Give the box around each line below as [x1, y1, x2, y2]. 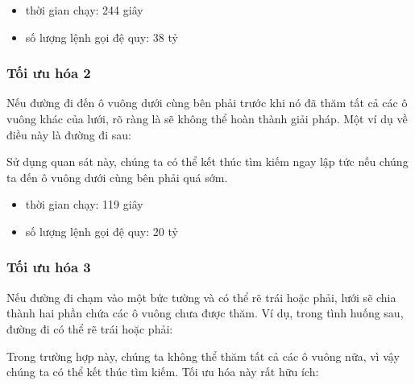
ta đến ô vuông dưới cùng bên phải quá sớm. [6, 168, 228, 185]
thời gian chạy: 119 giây [25, 196, 143, 213]
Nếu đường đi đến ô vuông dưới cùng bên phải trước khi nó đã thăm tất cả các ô [6, 94, 408, 111]
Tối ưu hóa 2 [6, 63, 91, 83]
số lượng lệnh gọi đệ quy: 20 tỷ [25, 222, 178, 239]
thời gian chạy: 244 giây [25, 2, 143, 18]
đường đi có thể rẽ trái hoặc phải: [6, 320, 173, 337]
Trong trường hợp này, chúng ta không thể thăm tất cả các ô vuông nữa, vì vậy [6, 347, 400, 364]
